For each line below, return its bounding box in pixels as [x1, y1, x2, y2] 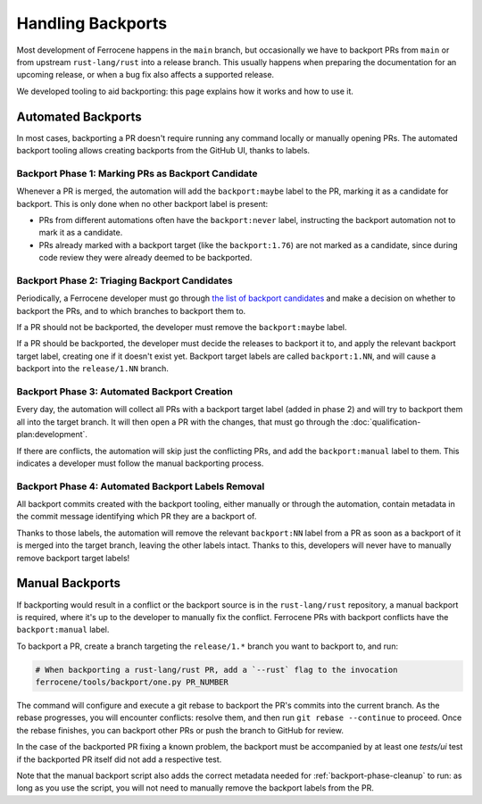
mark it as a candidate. [38, 228, 123, 238]
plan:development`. [16, 429, 88, 440]
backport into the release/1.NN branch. [16, 363, 170, 374]
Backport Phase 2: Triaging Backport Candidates [16, 274, 233, 286]
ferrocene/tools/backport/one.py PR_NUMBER [35, 677, 229, 687]
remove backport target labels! [16, 552, 130, 563]
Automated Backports [16, 109, 142, 124]
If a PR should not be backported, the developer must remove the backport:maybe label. [16, 322, 347, 333]
